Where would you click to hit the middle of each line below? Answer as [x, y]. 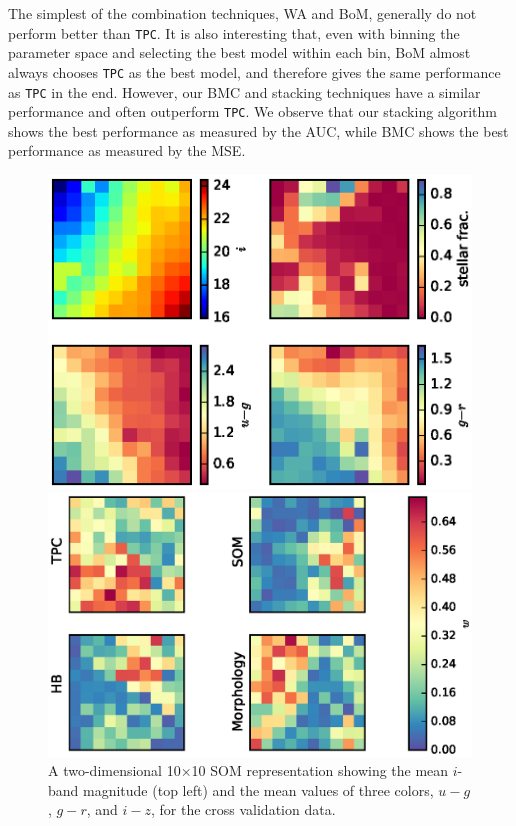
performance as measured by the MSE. [127, 150]
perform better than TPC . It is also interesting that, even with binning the [234, 32]
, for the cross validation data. [243, 809]
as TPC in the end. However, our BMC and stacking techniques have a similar [244, 91]
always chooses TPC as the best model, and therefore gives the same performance [254, 71]
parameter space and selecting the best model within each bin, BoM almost [239, 52]
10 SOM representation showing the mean [320, 770]
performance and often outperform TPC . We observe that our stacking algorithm [253, 111]
